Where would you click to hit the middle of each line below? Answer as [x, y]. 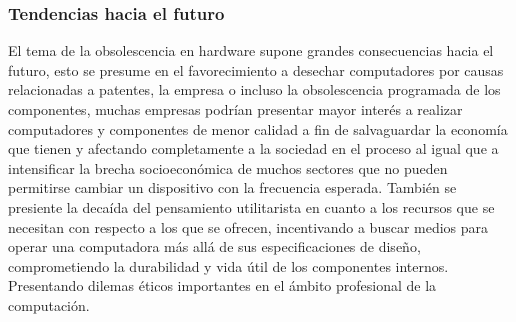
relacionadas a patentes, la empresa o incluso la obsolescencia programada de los [254, 89]
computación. [49, 304]
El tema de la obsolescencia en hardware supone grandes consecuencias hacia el [251, 50]
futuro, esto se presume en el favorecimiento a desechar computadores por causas [256, 69]
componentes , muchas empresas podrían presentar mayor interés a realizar [235, 109]
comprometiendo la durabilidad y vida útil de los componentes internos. [228, 265]
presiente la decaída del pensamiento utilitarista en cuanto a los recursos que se [251, 206]
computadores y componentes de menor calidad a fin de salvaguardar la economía [258, 128]
